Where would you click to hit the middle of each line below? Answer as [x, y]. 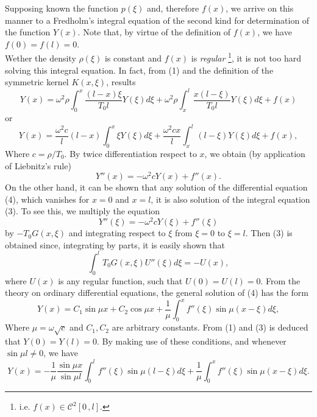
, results [121, 82]
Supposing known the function [62, 8]
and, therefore [173, 8]
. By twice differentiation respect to [130, 153]
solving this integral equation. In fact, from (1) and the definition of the [139, 70]
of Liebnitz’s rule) [38, 165]
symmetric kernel [37, 82]
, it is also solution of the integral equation [230, 199]
